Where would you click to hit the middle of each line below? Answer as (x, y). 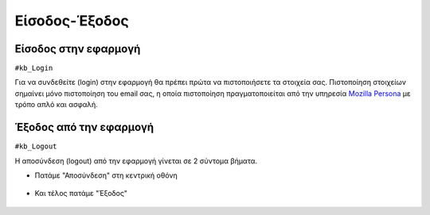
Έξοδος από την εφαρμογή (84, 127)
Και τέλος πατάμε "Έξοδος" (81, 194)
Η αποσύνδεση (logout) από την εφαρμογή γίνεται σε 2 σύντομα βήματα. (136, 161)
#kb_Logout (36, 146)
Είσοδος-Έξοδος (72, 21)
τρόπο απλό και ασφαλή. (57, 105)
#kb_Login (34, 68)
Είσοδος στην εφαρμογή (78, 49)
